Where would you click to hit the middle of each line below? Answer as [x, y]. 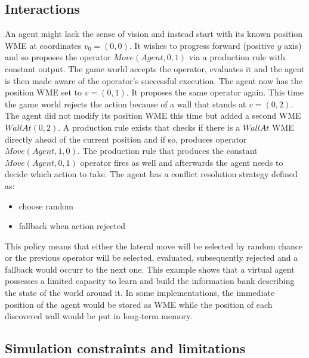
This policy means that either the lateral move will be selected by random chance [154, 246]
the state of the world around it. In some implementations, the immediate [140, 293]
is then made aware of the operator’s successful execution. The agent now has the [154, 80]
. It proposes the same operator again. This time [215, 92]
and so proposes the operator [58, 57]
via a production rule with [237, 57]
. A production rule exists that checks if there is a [149, 127]
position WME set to [44, 92]
